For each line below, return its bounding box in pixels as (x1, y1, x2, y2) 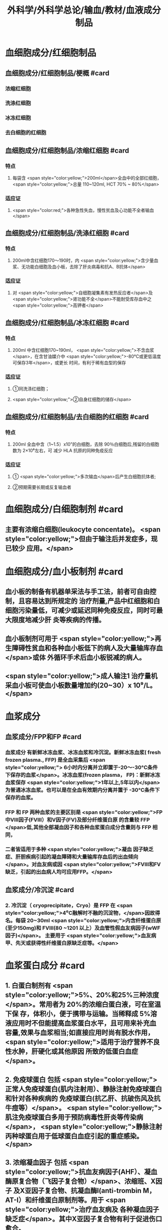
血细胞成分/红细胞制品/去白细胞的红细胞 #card (5, 413, 149, 421)
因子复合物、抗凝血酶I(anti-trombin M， (31, 1186, 156, 1195)
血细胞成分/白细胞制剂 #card (5, 504, 123, 515)
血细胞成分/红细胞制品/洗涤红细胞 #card (5, 229, 129, 237)
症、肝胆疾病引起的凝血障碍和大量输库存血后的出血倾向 (5, 854, 138, 861)
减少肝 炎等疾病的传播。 (31, 616, 105, 624)
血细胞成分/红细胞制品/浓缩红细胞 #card (5, 146, 129, 155)
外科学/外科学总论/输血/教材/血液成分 (7, 5, 161, 16)
